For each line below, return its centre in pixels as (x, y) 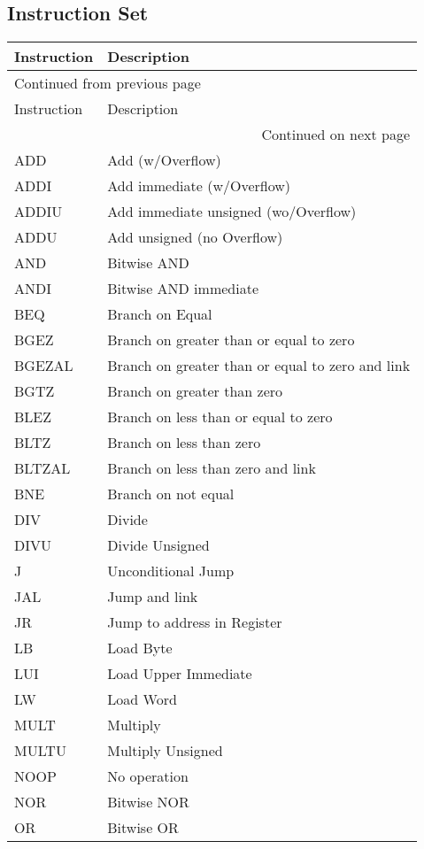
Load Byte (140, 648)
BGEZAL (44, 366)
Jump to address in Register (195, 622)
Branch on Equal (160, 314)
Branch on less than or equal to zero (220, 417)
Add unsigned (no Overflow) (195, 237)
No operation (148, 776)
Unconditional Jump (171, 571)
